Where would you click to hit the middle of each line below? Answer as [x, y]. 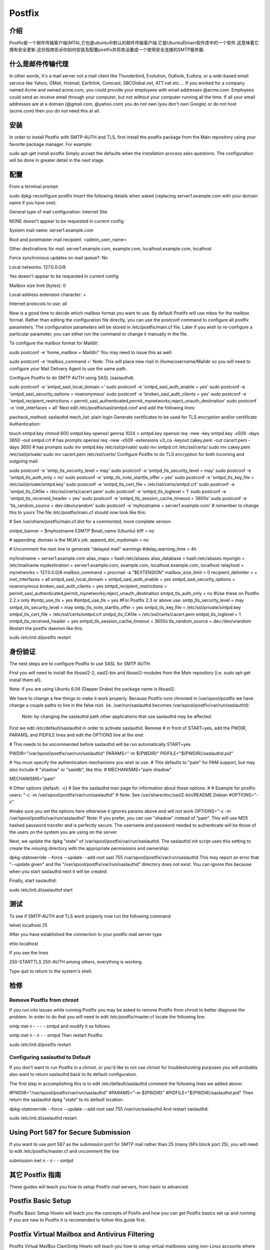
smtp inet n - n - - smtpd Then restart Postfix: [56, 1035]
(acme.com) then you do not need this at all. [55, 111]
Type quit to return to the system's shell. [51, 971]
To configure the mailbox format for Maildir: [54, 343]
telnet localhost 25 [28, 925]
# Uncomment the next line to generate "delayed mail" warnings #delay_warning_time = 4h [103, 549]
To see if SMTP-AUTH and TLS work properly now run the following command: [90, 916]
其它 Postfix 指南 [35, 1175]
